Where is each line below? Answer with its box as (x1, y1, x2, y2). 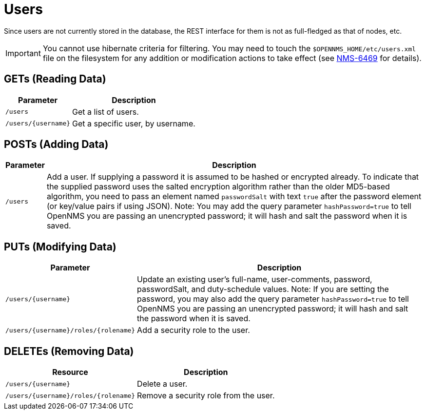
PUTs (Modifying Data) (4, 240, 116, 253)
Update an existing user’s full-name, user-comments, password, (137, 274, 372, 285)
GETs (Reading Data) (4, 73, 106, 85)
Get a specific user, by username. (72, 118, 195, 128)
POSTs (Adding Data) (4, 138, 109, 151)
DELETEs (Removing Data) (4, 345, 134, 357)
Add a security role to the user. (137, 325, 250, 335)
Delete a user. (137, 379, 188, 389)
